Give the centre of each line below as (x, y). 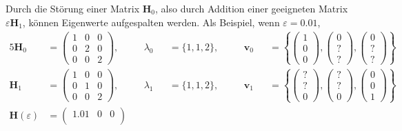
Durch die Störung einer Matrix (73, 8)
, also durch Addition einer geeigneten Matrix (252, 8)
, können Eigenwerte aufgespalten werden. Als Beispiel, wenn (151, 22)
